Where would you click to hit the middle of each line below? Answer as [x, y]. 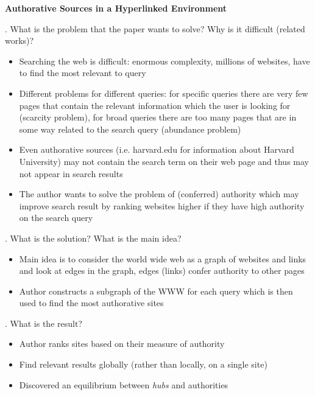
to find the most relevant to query [83, 73]
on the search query [56, 218]
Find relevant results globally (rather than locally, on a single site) [143, 364]
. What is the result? [44, 323]
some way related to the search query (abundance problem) [130, 129]
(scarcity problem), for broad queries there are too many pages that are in [158, 117]
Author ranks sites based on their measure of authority [122, 344]
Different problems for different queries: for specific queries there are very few [164, 93]
